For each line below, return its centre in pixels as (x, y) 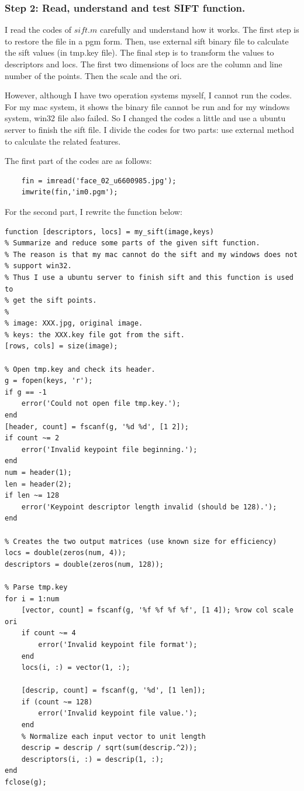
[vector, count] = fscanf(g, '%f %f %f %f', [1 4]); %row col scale (157, 610)
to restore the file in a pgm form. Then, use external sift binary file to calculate (147, 41)
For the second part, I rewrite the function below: (94, 211)
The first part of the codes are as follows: (78, 161)
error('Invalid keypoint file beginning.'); (109, 449)
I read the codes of (38, 30)
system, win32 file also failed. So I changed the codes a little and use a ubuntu (145, 118)
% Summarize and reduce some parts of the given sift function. (132, 243)
